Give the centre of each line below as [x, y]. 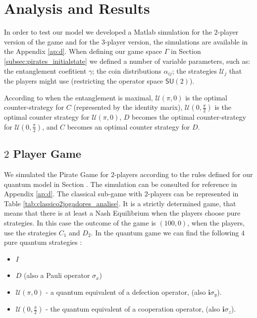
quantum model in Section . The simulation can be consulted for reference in [121, 184]
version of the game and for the [52, 41]
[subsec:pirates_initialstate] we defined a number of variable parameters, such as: [127, 61]
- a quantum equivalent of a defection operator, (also [126, 292]
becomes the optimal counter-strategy [189, 117]
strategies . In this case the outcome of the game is [80, 222]
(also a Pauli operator [57, 275]
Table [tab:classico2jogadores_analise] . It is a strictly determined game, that [120, 203]
